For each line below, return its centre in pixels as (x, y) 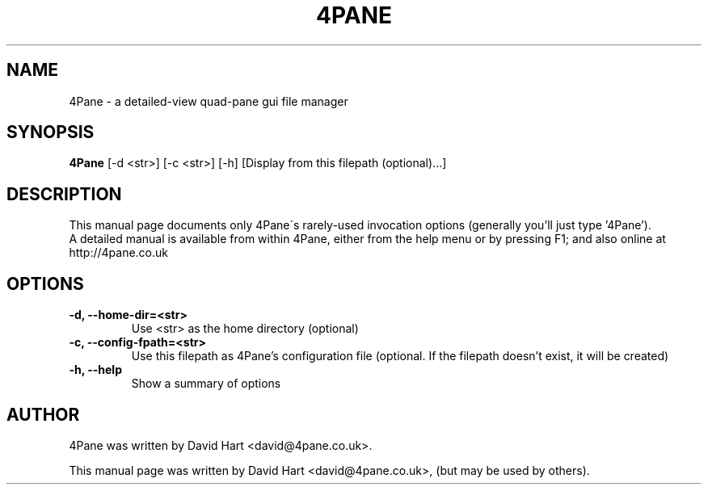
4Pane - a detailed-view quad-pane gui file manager (209, 101)
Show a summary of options (206, 384)
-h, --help (95, 370)
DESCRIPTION (64, 194)
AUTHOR (43, 414)
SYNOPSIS (51, 132)
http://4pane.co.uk (118, 253)
